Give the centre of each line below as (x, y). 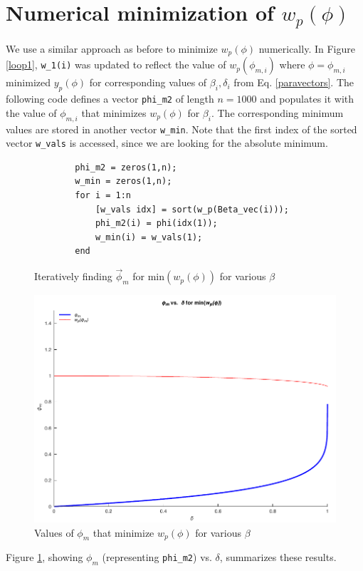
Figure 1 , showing (44, 557)
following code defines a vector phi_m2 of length (110, 99)
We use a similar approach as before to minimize (112, 48)
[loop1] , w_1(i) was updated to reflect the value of (116, 65)
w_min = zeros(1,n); (123, 181)
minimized (28, 82)
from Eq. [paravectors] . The (294, 82)
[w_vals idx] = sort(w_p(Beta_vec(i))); (192, 209)
